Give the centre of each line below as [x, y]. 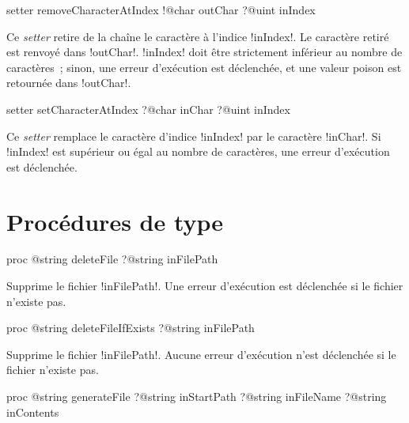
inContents [33, 412]
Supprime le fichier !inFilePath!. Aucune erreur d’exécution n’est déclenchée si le [201, 354]
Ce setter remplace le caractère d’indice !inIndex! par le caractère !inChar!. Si [194, 136]
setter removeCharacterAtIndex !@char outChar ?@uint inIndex [161, 9]
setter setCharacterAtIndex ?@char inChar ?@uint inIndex [148, 109]
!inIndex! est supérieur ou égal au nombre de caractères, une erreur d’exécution [198, 151]
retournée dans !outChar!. [69, 83]
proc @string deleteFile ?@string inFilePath [112, 259]
